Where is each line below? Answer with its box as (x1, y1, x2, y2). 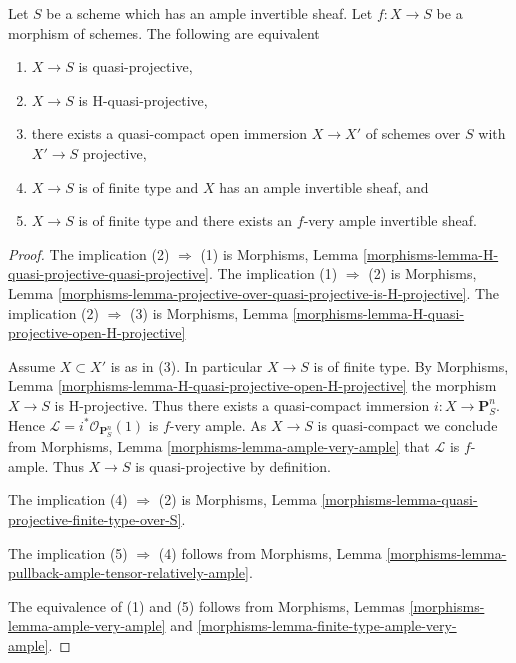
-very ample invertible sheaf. (303, 210, 477, 231)
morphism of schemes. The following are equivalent (8, 22, 320, 43)
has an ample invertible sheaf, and (219, 176, 429, 197)
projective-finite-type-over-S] (8, 508, 182, 529)
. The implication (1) (208, 263, 338, 284)
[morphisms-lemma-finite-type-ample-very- (197, 615, 457, 636)
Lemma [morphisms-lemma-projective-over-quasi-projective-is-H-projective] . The (8, 282, 500, 303)
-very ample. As (169, 414, 267, 435)
